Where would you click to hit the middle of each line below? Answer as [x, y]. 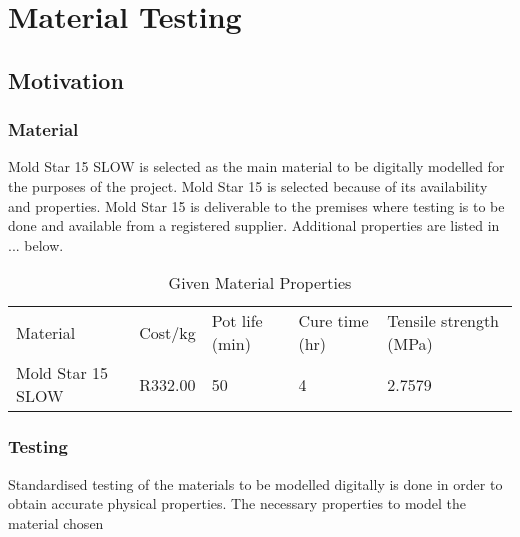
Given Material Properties [260, 283]
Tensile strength [443, 321]
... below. [36, 244]
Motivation [66, 79]
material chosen [56, 522]
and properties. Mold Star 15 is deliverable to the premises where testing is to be [256, 205]
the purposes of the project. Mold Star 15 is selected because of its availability [248, 185]
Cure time [333, 321]
